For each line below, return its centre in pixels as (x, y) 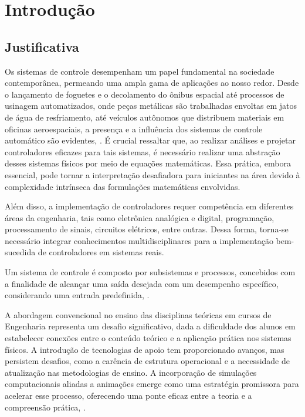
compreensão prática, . (45, 407)
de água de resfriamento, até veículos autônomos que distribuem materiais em (145, 117)
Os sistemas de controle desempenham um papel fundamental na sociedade (140, 71)
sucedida (20, 252)
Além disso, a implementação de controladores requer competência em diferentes (149, 206)
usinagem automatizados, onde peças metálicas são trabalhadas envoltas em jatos (151, 106)
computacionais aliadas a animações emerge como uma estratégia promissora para (152, 384)
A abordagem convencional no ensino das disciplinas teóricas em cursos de (138, 314)
